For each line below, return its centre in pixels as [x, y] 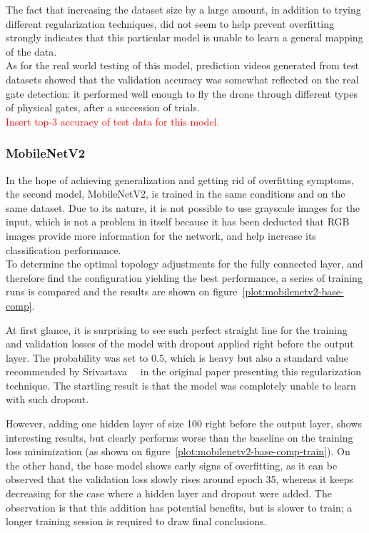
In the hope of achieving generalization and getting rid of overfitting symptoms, [180, 179]
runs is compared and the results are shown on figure [122, 291]
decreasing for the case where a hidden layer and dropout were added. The [169, 493]
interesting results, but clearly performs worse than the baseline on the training [180, 437]
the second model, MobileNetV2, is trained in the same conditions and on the [176, 194]
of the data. [31, 51]
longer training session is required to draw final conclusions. [136, 521]
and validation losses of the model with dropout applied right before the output [180, 344]
